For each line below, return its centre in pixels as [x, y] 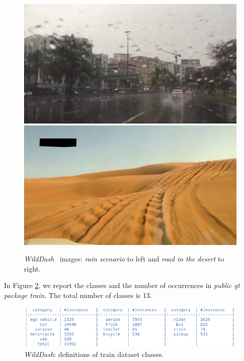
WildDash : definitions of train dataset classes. [94, 354]
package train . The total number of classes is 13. [78, 295]
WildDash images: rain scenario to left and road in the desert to [124, 259]
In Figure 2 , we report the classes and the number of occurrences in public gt [122, 285]
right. [33, 268]
